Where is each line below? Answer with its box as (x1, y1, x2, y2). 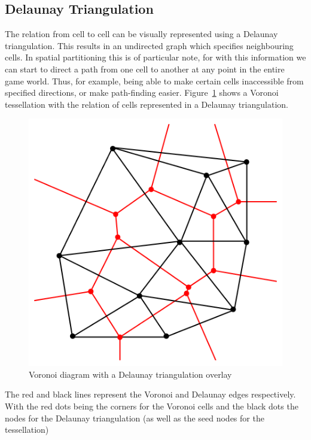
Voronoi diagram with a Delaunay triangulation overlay (29, 368, 232, 380)
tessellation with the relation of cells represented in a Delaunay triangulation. (5, 98, 288, 110)
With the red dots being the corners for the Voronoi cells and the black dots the (5, 399, 298, 412)
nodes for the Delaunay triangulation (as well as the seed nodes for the (5, 411, 264, 424)
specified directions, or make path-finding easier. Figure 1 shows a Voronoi (5, 86, 279, 99)
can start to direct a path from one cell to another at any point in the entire (5, 62, 285, 75)
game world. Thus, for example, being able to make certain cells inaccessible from (5, 74, 304, 87)
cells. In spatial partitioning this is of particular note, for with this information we (5, 51, 306, 63)
